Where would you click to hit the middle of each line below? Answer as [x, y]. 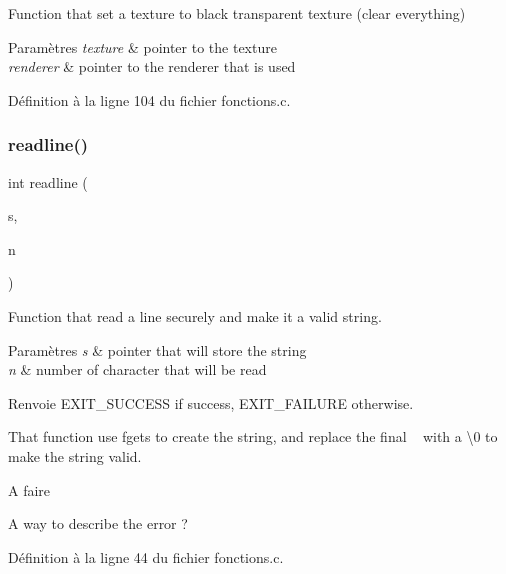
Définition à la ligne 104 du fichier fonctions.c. [149, 99]
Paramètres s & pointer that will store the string [157, 349]
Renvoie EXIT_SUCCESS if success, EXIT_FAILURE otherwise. [211, 402]
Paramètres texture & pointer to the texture [142, 46]
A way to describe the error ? [98, 523]
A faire [29, 489]
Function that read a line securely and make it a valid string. [195, 315]
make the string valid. [75, 455]
